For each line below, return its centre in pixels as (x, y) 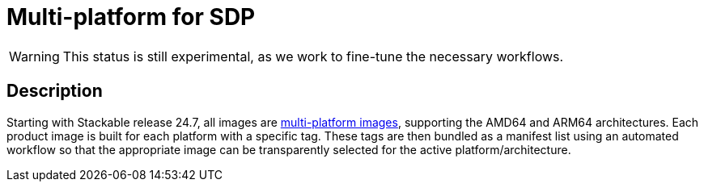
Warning (34, 56)
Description (55, 91)
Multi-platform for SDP (131, 17)
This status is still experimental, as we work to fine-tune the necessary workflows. (313, 56)
